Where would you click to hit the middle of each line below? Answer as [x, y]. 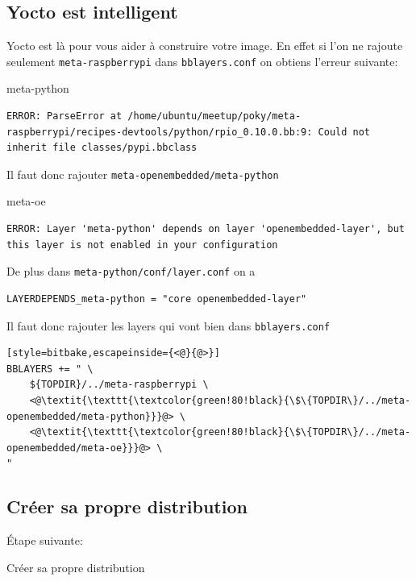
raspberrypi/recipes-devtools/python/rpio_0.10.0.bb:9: [160, 132]
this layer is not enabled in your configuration [142, 245]
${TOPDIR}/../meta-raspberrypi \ [119, 385]
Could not [344, 132]
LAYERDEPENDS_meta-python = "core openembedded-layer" [157, 299]
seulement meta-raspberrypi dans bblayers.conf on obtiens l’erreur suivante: [202, 61]
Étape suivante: [45, 540]
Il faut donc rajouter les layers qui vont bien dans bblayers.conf [168, 325]
